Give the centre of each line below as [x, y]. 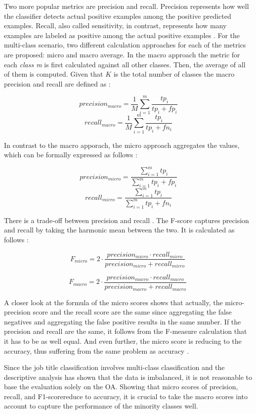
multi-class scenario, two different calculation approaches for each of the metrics [125, 45]
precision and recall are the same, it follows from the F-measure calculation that [126, 331]
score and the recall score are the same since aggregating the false [132, 312]
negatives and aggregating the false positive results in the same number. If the [123, 321]
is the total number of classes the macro [174, 74]
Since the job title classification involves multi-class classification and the [114, 367]
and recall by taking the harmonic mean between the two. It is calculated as [119, 230]
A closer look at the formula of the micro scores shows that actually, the [113, 302]
